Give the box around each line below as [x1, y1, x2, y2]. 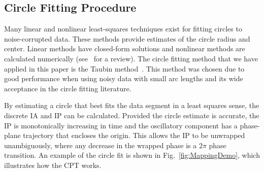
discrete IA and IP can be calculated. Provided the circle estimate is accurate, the [4, 110, 259, 120]
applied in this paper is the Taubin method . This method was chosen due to [4, 63, 245, 74]
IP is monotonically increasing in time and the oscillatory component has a [4, 120, 238, 130]
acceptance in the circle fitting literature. [4, 83, 131, 93]
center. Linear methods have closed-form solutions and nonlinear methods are [4, 43, 245, 54]
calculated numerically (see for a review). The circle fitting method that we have [4, 53, 258, 63]
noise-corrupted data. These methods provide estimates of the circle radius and [4, 33, 250, 44]
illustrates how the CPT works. [4, 159, 102, 170]
